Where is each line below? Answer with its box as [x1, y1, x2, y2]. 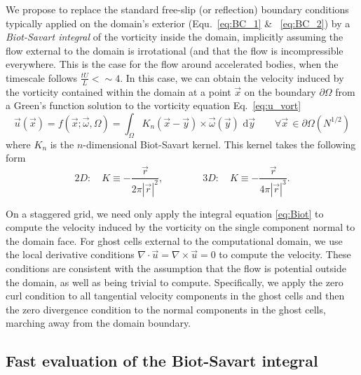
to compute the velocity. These [219, 247, 351, 262]
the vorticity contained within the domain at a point [6, 84, 231, 99]
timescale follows [6, 70, 78, 85]
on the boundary [244, 84, 316, 99]
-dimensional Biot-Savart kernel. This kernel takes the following [83, 136, 356, 151]
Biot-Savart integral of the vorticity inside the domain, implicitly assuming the [6, 29, 343, 44]
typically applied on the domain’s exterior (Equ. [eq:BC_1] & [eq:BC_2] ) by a [6, 15, 350, 30]
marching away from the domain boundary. [6, 316, 191, 330]
